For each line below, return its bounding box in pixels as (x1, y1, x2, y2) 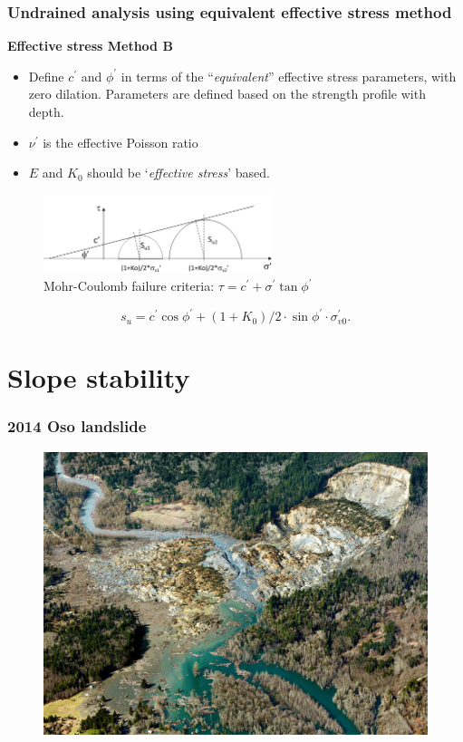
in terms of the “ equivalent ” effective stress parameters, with (121, 66, 457, 85)
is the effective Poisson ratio (43, 132, 198, 151)
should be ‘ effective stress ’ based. (87, 163, 270, 182)
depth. (28, 102, 64, 120)
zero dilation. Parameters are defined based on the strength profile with (28, 84, 426, 103)
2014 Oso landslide (7, 415, 147, 438)
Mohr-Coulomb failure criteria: (43, 276, 215, 295)
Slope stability (7, 359, 190, 396)
